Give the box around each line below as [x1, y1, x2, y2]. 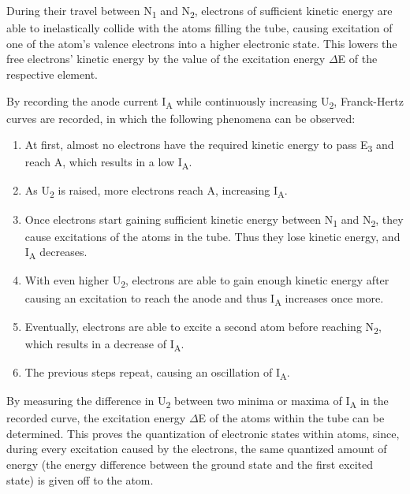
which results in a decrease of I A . [24, 335, 184, 354]
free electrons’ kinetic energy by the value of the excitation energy [6, 50, 326, 67]
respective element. [6, 65, 98, 82]
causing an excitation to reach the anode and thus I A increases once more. [24, 289, 384, 308]
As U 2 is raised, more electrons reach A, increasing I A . [24, 182, 288, 201]
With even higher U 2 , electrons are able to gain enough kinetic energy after [24, 272, 389, 291]
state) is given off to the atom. [6, 471, 154, 488]
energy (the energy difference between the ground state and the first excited [6, 455, 374, 472]
